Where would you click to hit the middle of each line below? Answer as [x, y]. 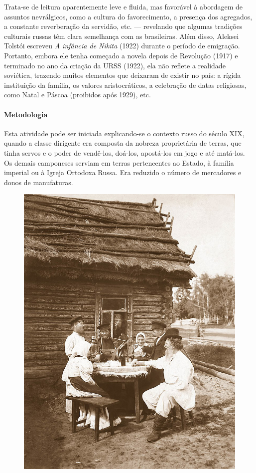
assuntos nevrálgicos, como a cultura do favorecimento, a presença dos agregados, [128, 16]
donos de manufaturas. [39, 182]
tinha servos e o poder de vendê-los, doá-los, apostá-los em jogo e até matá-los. [125, 152]
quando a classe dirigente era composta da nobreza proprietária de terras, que [123, 143]
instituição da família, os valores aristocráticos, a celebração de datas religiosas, [125, 85]
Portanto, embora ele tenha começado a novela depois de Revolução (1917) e [121, 55]
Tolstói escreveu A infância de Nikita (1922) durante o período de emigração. [122, 46]
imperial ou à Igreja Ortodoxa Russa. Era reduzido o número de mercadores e [123, 172]
